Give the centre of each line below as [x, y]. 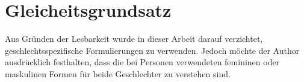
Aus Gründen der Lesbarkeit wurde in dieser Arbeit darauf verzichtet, [134, 39]
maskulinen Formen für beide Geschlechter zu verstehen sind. [118, 73]
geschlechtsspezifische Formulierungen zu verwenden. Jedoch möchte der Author [152, 50]
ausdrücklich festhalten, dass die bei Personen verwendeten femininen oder [142, 62]
